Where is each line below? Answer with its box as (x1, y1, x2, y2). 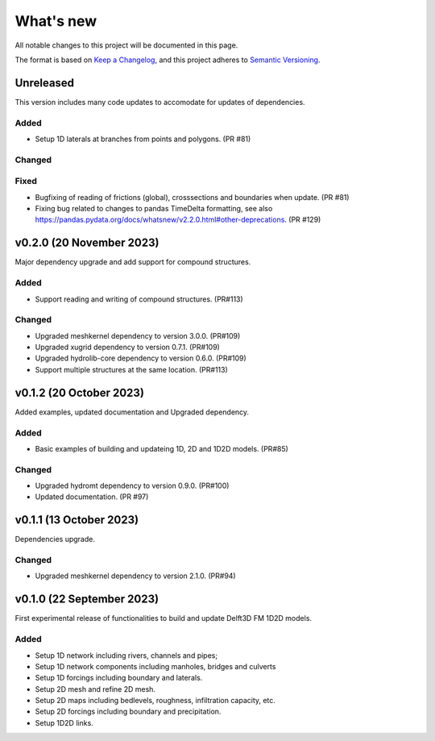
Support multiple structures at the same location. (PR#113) (35, 364, 229, 374)
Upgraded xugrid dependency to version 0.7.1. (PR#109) (35, 343, 221, 352)
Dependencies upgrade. (14, 535, 96, 544)
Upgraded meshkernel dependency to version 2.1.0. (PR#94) (35, 571, 237, 581)
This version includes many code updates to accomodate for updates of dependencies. (14, 97, 305, 106)
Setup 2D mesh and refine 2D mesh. (35, 684, 156, 693)
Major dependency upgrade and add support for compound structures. (14, 257, 251, 267)
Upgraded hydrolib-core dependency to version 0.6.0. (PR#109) (35, 353, 247, 363)
